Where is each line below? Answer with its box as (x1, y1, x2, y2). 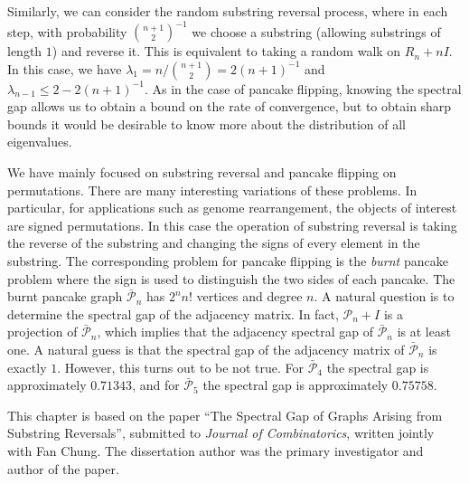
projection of (7, 322, 78, 341)
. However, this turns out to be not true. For (57, 357, 304, 376)
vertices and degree (196, 287, 303, 306)
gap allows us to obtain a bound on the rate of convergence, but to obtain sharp (7, 97, 452, 116)
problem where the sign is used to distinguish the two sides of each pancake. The (7, 269, 455, 288)
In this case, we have (7, 59, 122, 78)
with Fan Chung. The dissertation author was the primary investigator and (7, 441, 424, 460)
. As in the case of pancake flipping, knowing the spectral (144, 79, 462, 98)
